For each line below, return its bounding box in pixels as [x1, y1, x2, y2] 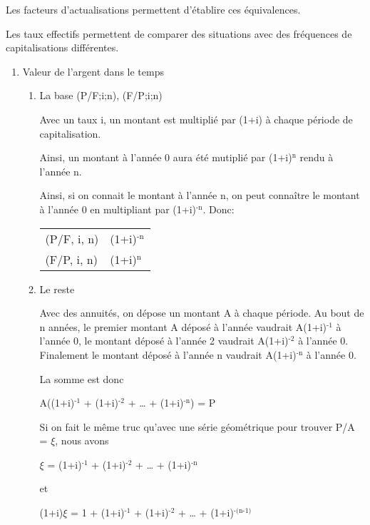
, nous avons [55, 433, 109, 448]
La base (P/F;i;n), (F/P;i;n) [39, 88, 163, 103]
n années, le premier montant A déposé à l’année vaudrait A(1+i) [39, 319, 327, 334]
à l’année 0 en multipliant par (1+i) [39, 201, 196, 216]
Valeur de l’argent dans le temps [22, 63, 164, 78]
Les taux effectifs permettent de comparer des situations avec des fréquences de [6, 26, 352, 41]
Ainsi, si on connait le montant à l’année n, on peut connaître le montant [39, 188, 360, 203]
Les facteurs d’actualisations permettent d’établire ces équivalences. [6, 2, 301, 16]
